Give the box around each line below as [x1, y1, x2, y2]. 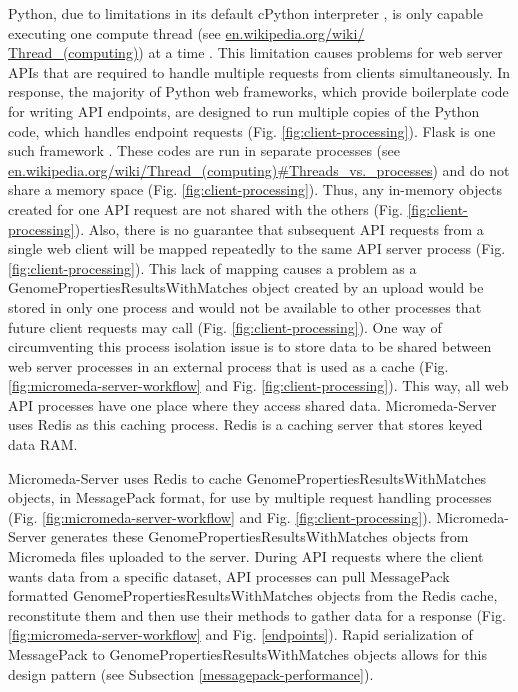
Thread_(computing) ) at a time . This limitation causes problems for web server [8, 42, 503, 63]
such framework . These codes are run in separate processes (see [8, 140, 400, 161]
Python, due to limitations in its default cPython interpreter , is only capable [8, 3, 483, 23]
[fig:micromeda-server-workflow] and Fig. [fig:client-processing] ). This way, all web [8, 375, 509, 396]
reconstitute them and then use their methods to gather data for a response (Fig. [8, 604, 506, 625]
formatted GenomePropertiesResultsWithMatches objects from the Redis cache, [8, 585, 498, 606]
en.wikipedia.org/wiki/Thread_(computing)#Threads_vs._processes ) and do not [8, 159, 510, 180]
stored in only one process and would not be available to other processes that [8, 296, 482, 317]
